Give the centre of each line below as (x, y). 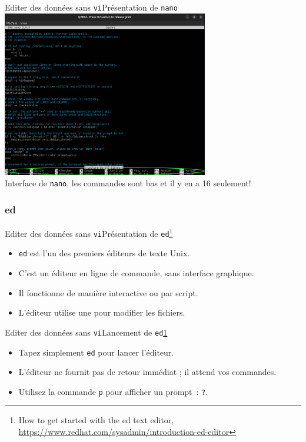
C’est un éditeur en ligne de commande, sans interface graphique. (136, 273)
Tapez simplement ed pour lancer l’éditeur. (96, 352)
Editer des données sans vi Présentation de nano (91, 7)
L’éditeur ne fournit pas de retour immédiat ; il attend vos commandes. (147, 372)
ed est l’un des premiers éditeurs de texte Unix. (104, 253)
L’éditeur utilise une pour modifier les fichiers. (102, 312)
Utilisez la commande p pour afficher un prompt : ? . (113, 391)
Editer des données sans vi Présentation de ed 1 (89, 232)
